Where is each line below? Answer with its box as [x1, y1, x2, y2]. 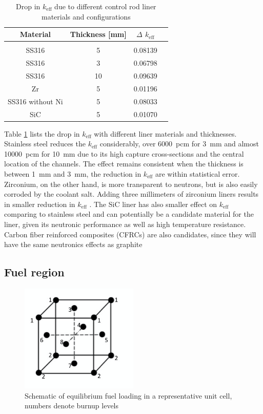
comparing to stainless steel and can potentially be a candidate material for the [4, 209, 254, 219]
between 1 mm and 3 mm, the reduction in [4, 168, 141, 179]
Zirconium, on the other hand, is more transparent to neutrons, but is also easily [4, 178, 258, 189]
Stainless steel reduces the [4, 138, 86, 149]
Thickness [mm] [70, 29, 127, 40]
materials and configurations [41, 11, 131, 22]
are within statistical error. [155, 168, 240, 179]
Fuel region [4, 264, 65, 280]
